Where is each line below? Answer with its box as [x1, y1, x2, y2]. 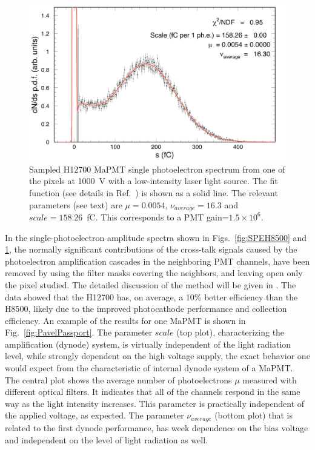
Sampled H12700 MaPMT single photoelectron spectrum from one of [29, 162, 285, 175]
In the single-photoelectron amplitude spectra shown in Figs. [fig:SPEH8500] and [5, 231, 307, 243]
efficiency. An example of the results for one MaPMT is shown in [5, 314, 246, 326]
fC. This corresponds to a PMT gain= [87, 210, 229, 223]
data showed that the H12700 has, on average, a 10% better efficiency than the [5, 290, 298, 303]
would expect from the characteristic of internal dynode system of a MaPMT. [5, 362, 293, 374]
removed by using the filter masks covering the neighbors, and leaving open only [5, 266, 303, 279]
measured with [242, 373, 297, 386]
